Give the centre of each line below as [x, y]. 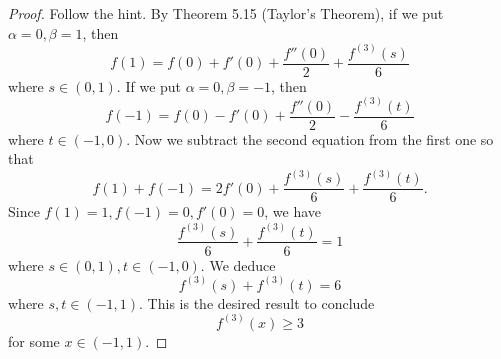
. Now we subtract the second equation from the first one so [310, 138]
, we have [293, 211]
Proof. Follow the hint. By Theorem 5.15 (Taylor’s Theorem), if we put [226, 13]
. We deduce [238, 264]
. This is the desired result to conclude [257, 302]
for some [34, 340]
